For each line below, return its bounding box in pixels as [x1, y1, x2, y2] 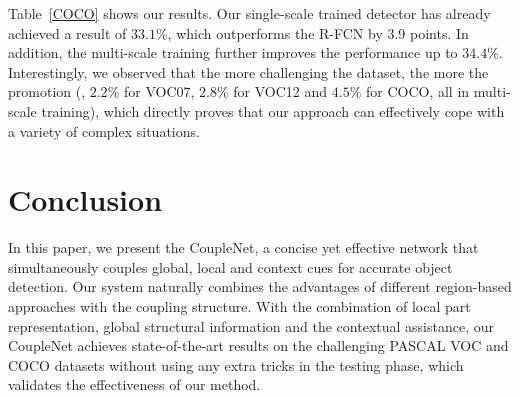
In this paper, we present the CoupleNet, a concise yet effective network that [8, 237, 479, 258]
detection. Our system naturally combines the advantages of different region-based [8, 276, 512, 297]
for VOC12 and [233, 81, 328, 102]
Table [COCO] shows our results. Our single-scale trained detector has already [8, 3, 491, 23]
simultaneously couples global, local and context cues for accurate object [8, 256, 453, 277]
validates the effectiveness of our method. [8, 374, 261, 395]
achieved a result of [8, 22, 127, 43]
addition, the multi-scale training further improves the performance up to [8, 42, 458, 63]
